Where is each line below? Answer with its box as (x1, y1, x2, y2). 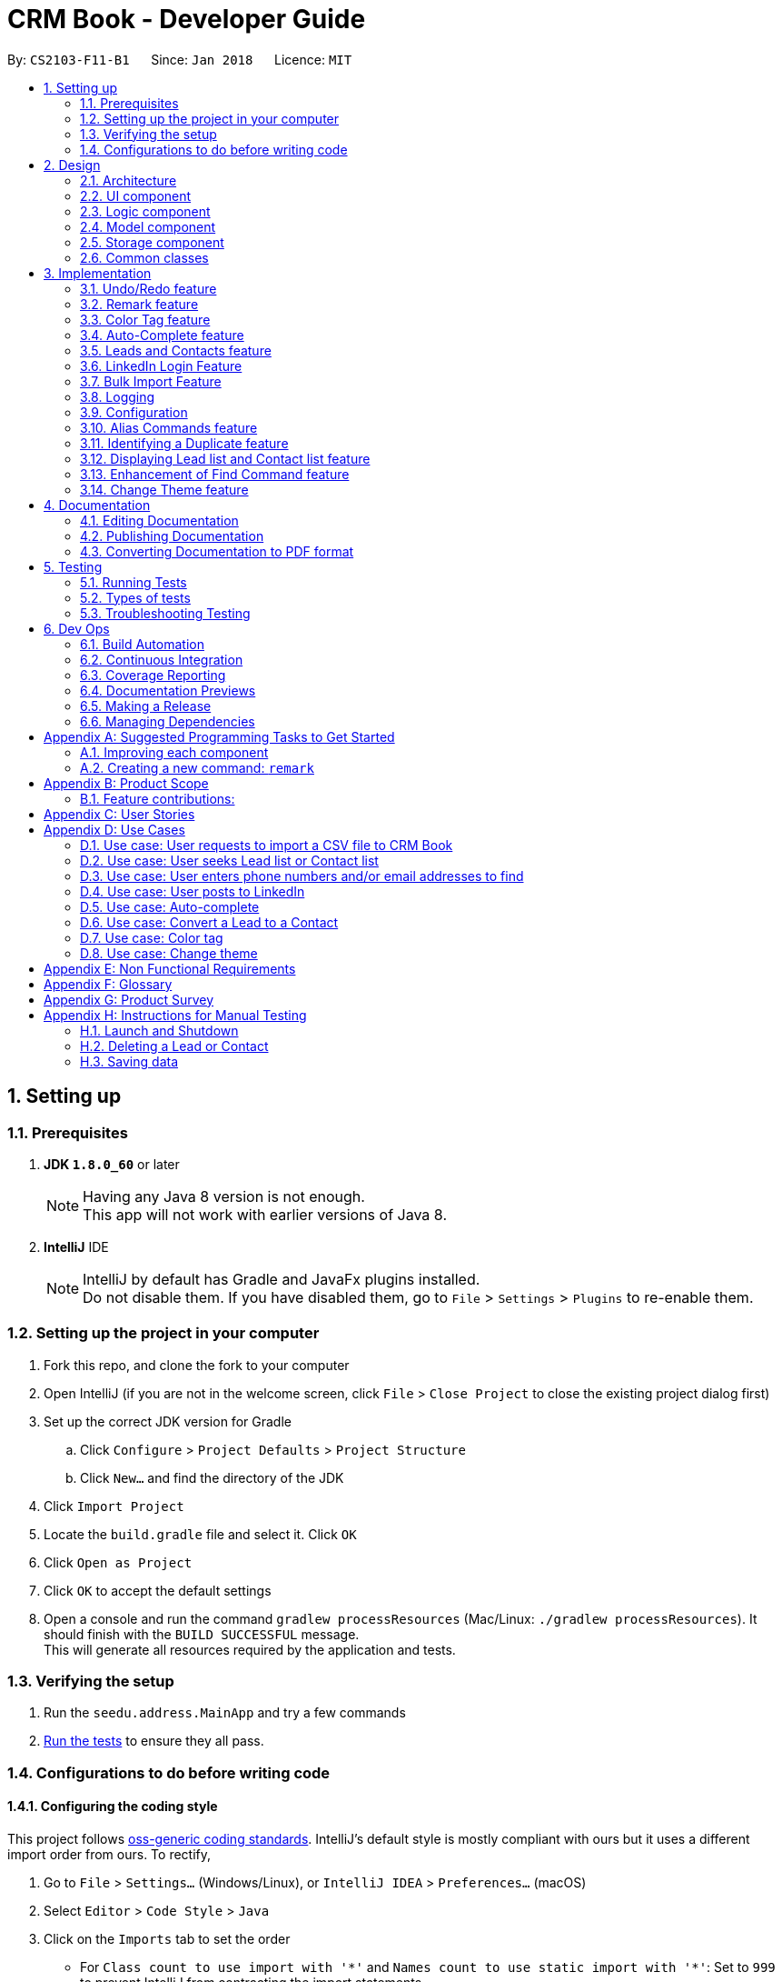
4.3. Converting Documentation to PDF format (80, 543, 354, 559)
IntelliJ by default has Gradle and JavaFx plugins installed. (83, 1269, 480, 1288)
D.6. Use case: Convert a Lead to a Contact (80, 914, 339, 930)
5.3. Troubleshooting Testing (80, 605, 251, 621)
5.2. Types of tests (80, 589, 191, 606)
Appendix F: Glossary (44, 976, 173, 992)
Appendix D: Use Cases (44, 821, 185, 837)
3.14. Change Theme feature (80, 481, 249, 497)
